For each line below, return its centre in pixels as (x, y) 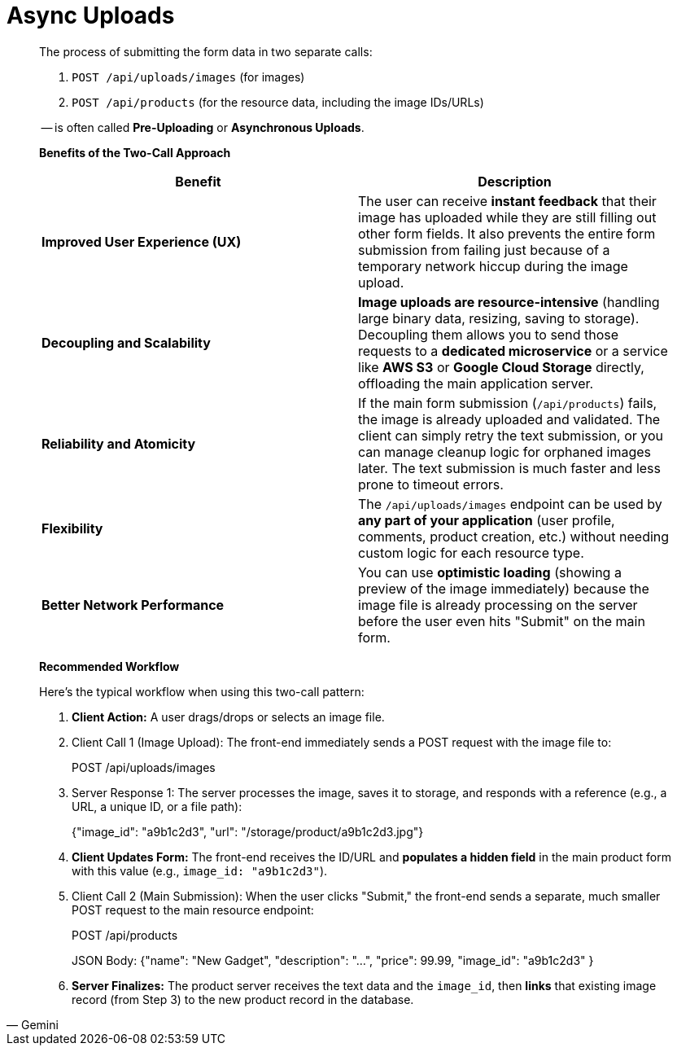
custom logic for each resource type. (471, 552)
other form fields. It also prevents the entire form (507, 233)
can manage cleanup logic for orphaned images (505, 451)
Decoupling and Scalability (126, 342)
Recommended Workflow (109, 666)
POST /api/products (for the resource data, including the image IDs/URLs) (278, 102)
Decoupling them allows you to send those (488, 334)
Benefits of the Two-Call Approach (135, 152)
